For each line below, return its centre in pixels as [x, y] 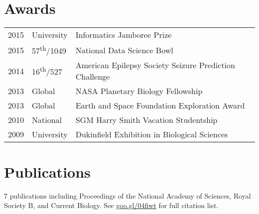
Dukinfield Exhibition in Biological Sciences [152, 134]
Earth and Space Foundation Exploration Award [160, 106]
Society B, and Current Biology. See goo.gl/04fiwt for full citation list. [111, 205]
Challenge [93, 77]
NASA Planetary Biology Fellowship [139, 91]
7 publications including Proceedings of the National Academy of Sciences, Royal [128, 195]
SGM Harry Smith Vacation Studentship [146, 120]
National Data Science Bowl [124, 50]
